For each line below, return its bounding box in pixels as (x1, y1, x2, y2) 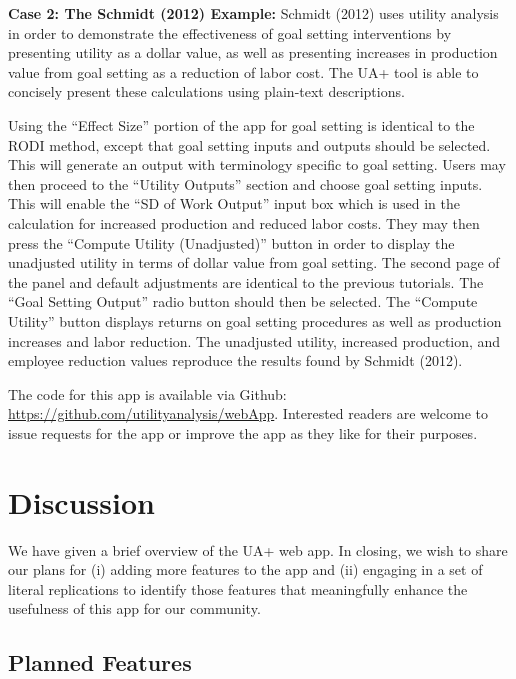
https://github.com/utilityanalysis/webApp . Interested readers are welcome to (8, 403, 489, 424)
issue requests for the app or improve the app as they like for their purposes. (8, 422, 478, 443)
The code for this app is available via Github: (8, 383, 287, 404)
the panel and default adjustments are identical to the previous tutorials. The (8, 271, 484, 292)
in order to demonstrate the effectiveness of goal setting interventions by (8, 22, 452, 43)
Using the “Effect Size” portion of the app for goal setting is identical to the (8, 114, 475, 135)
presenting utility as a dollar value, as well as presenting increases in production (8, 42, 498, 63)
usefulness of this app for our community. (8, 598, 261, 619)
